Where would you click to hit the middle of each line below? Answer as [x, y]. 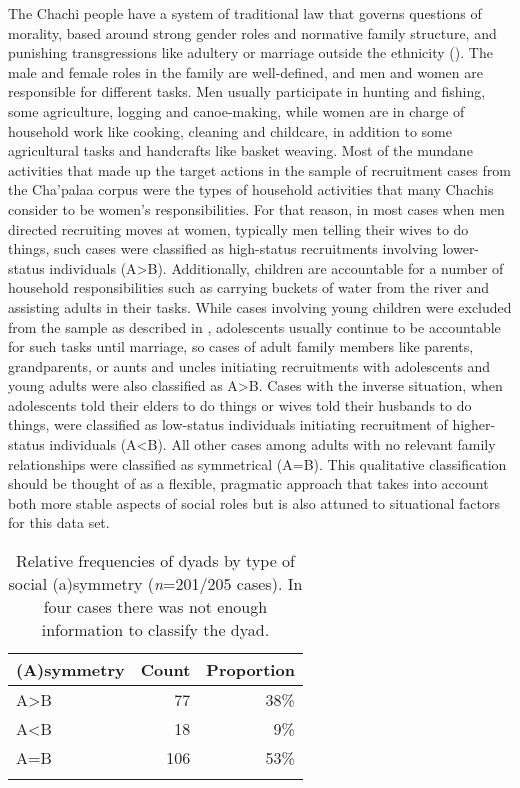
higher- [474, 424]
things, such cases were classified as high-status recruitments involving [223, 248]
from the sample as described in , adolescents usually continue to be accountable [254, 326]
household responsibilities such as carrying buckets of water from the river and [249, 287]
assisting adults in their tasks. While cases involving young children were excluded [260, 306]
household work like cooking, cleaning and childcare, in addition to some [230, 130]
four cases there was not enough [155, 607]
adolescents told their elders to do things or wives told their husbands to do [240, 404]
